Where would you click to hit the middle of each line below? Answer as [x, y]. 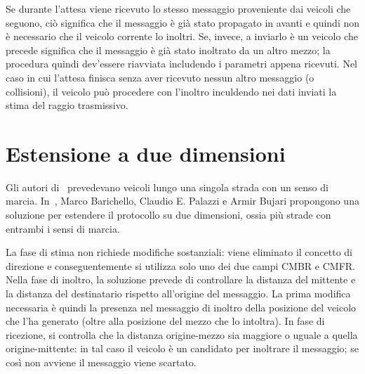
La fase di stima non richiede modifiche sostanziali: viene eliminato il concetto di [179, 252]
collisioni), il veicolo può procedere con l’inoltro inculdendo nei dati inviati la [171, 91]
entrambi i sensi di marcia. [63, 228]
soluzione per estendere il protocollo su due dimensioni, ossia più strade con [168, 215]
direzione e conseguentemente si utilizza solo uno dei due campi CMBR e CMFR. [180, 265]
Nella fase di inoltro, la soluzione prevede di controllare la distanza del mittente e [181, 279]
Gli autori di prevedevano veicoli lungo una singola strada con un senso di [167, 187]
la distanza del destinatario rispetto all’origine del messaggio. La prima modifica [178, 294]
